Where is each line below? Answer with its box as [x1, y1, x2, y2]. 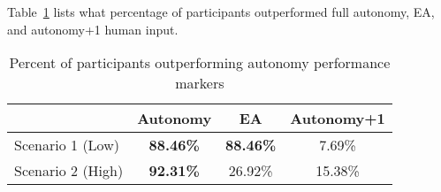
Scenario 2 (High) [14, 160, 124, 181]
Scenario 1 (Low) [14, 134, 119, 156]
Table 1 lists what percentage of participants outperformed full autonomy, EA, [7, 3, 435, 20]
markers [175, 73, 224, 94]
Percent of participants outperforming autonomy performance [9, 52, 391, 73]
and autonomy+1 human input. [7, 19, 179, 38]
